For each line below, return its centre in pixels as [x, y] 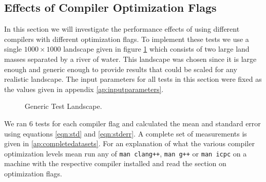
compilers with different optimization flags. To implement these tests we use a [127, 39]
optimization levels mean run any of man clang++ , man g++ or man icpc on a [126, 153]
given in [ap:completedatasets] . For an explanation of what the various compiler [129, 143]
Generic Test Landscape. [63, 106]
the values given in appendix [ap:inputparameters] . [84, 89]
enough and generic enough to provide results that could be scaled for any [121, 69]
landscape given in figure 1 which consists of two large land [156, 49]
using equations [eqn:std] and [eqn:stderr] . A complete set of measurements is [126, 133]
